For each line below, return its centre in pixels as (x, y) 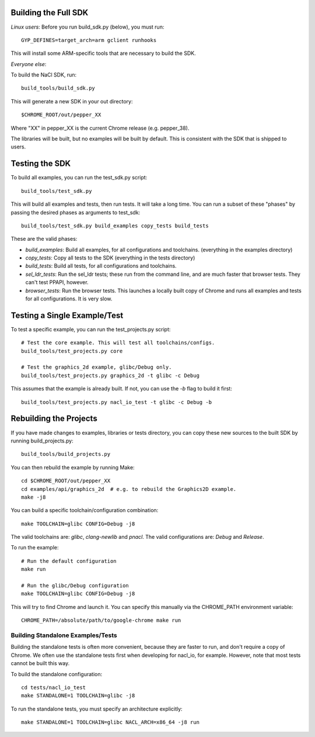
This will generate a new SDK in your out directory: (72, 101)
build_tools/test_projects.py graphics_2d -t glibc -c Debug (110, 375)
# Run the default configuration (69, 561)
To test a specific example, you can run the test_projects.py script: (91, 329)
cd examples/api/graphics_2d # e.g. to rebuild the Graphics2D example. (129, 489)
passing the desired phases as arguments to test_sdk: (76, 212)
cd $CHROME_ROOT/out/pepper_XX (66, 481)
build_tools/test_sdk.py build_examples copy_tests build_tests (115, 226)
